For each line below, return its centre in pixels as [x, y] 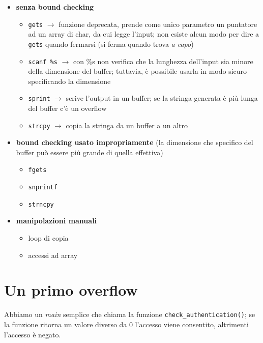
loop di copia [48, 238]
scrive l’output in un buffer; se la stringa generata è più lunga [162, 98]
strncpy [41, 204]
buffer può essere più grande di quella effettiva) [90, 152]
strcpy [39, 126]
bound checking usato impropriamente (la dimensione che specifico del [135, 142]
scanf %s [43, 62]
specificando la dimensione [69, 81]
